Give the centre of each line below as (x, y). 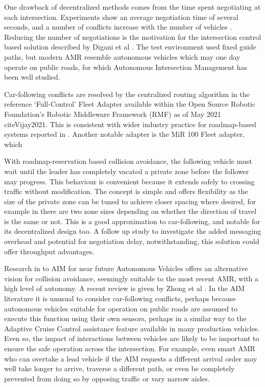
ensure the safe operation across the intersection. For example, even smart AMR (130, 348)
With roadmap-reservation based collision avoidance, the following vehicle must (128, 161)
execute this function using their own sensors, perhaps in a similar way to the (125, 318)
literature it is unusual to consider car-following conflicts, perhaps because (120, 298)
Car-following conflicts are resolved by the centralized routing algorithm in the (127, 94)
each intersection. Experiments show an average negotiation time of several (121, 17)
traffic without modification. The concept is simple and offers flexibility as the (126, 191)
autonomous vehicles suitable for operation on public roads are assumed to (121, 308)
